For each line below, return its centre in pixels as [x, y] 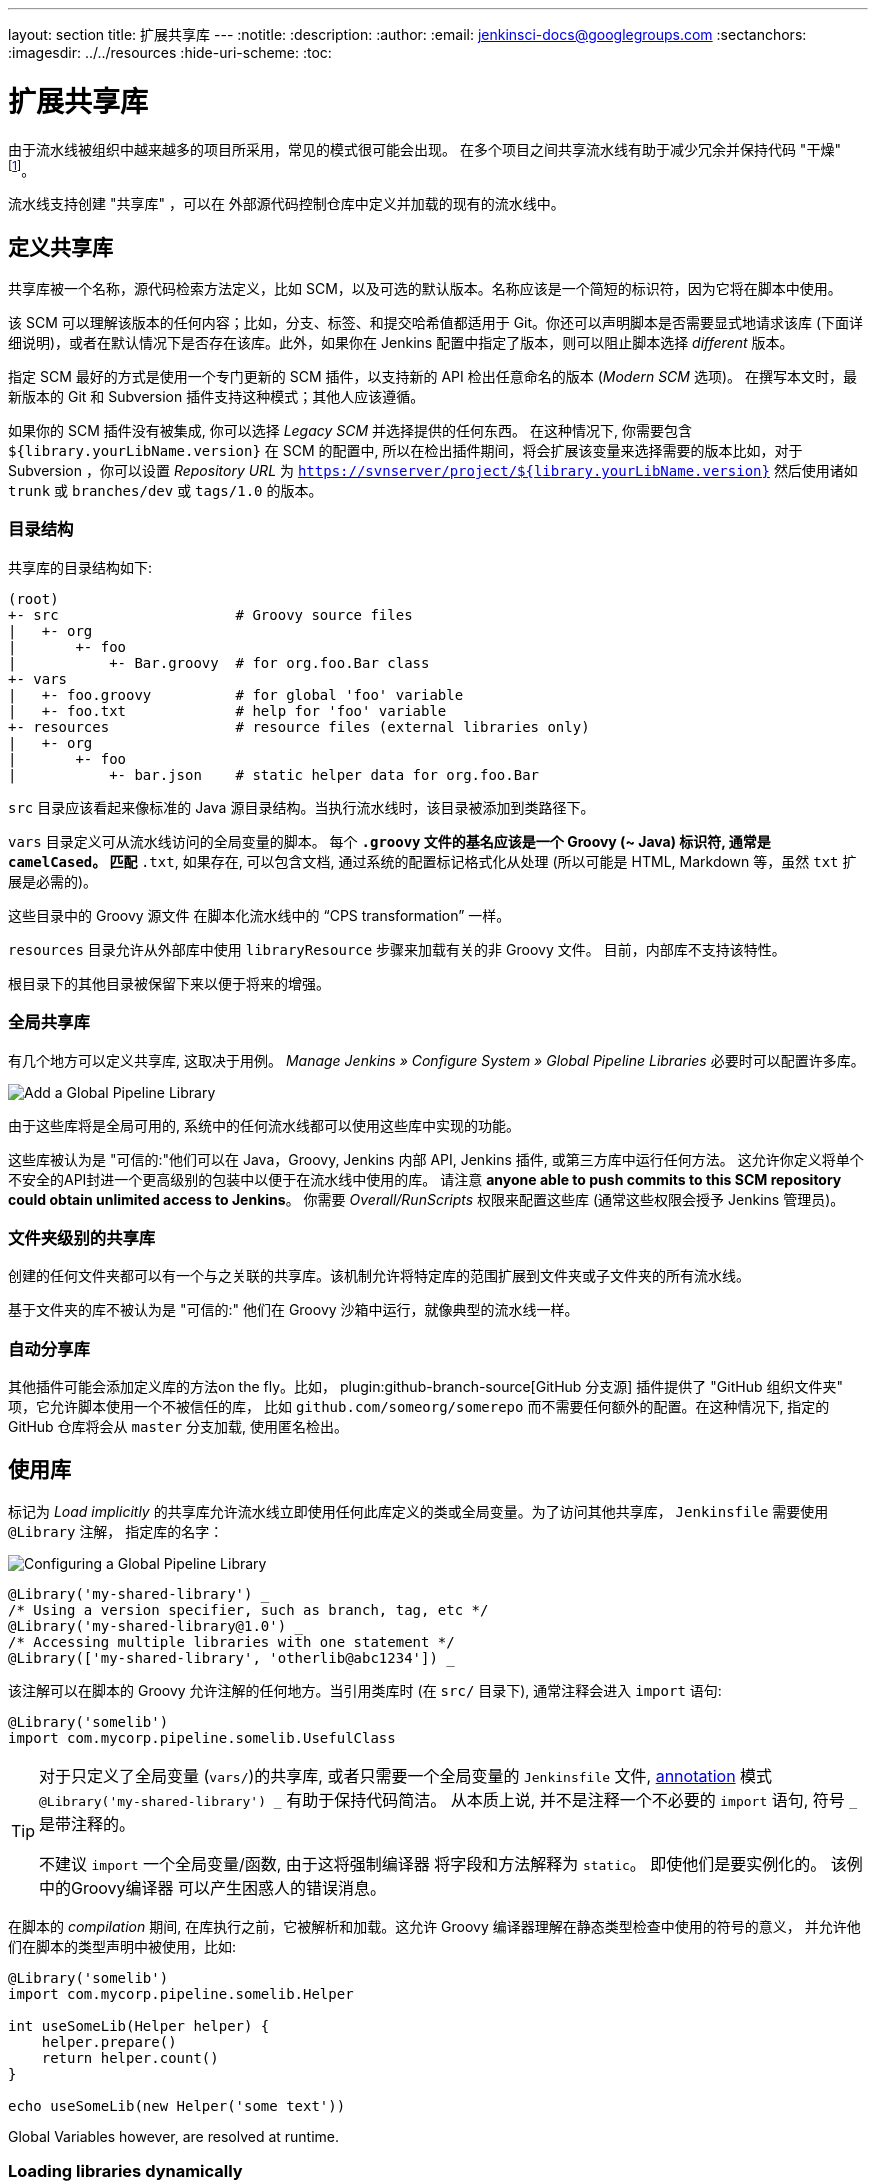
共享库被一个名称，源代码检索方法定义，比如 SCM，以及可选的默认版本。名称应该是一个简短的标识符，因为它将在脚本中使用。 [425, 288]
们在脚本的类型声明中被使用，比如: [122, 1946]
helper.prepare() [109, 2041]
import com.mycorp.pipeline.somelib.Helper [181, 1993]
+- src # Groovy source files [210, 614]
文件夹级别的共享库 [82, 1237]
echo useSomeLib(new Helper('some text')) [177, 2105]
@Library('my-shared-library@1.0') [147, 1625]
